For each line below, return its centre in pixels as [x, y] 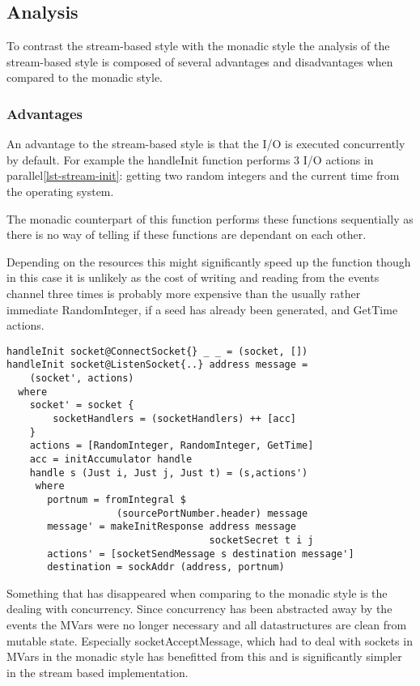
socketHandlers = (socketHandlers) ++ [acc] [174, 419]
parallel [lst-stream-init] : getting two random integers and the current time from [203, 175]
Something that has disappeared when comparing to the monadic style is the [197, 592]
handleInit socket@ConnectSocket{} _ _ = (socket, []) [157, 351]
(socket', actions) [82, 379]
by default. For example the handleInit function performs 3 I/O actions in [190, 159]
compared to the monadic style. [85, 77]
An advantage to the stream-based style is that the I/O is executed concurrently [206, 144]
